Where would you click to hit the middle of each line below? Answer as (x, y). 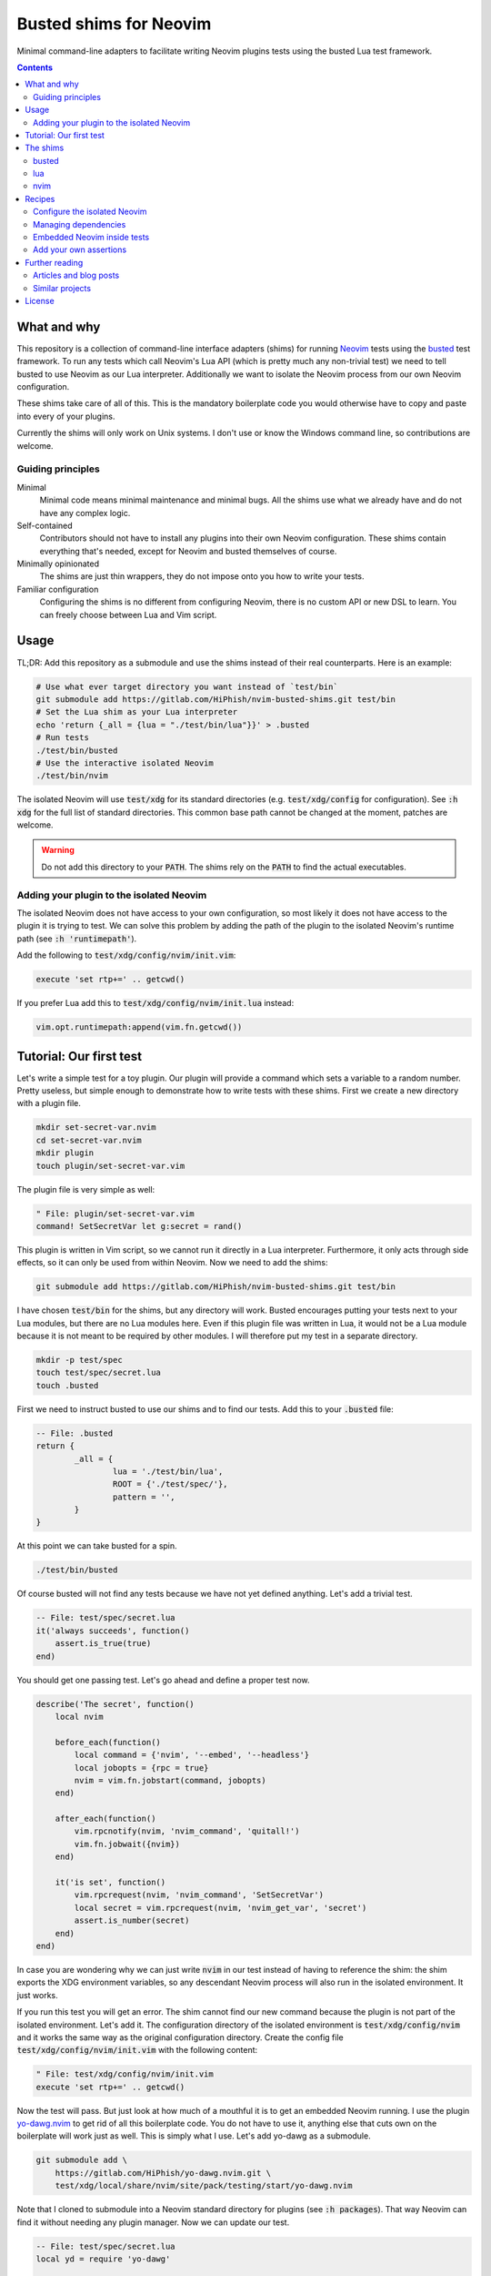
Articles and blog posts (76, 275)
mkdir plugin (65, 1153)
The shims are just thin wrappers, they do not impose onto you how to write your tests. (202, 576)
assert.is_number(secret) (132, 1920)
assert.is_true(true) (103, 1644)
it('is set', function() (110, 1883)
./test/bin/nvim (72, 776)
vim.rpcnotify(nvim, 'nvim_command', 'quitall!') (187, 1831)
